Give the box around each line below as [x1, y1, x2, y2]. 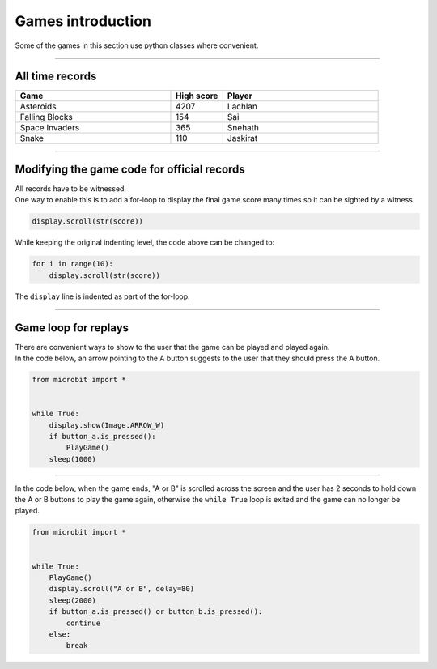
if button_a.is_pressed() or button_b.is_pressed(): [49, 607, 263, 616]
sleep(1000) [49, 454, 97, 463]
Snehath [227, 122, 259, 134]
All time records [15, 70, 97, 83]
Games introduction [15, 12, 151, 30]
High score [175, 90, 218, 101]
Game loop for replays [15, 321, 129, 334]
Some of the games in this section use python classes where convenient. [15, 40, 259, 50]
